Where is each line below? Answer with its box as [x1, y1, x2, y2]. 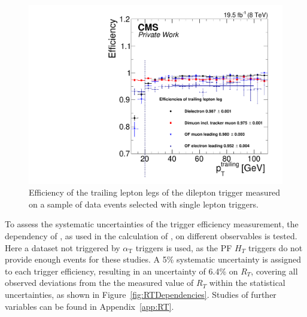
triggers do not [248, 241, 303, 254]
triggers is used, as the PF [135, 241, 232, 254]
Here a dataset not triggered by [5, 241, 120, 254]
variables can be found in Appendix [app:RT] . [5, 300, 174, 312]
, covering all [251, 264, 298, 277]
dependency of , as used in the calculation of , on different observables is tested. [5, 230, 297, 242]
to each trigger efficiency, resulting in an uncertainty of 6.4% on [5, 264, 238, 277]
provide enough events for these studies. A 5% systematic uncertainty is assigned [5, 253, 302, 266]
